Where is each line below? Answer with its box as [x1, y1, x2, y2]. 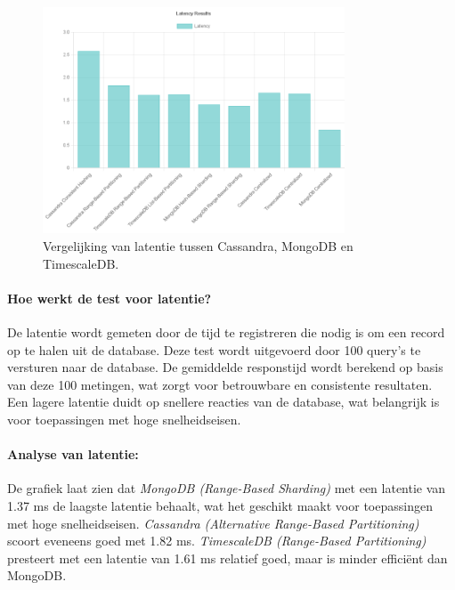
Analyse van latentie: [7, 445, 139, 464]
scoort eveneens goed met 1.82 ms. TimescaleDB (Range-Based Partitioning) [7, 531, 427, 550]
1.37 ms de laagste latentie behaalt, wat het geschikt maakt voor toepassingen [7, 496, 433, 514]
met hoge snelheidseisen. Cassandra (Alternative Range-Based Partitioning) [7, 513, 419, 532]
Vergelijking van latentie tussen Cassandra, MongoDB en [43, 236, 353, 255]
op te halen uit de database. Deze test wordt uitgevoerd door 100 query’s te [7, 340, 421, 359]
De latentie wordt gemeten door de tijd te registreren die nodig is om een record [7, 322, 445, 341]
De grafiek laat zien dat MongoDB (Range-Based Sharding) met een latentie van [7, 479, 446, 497]
